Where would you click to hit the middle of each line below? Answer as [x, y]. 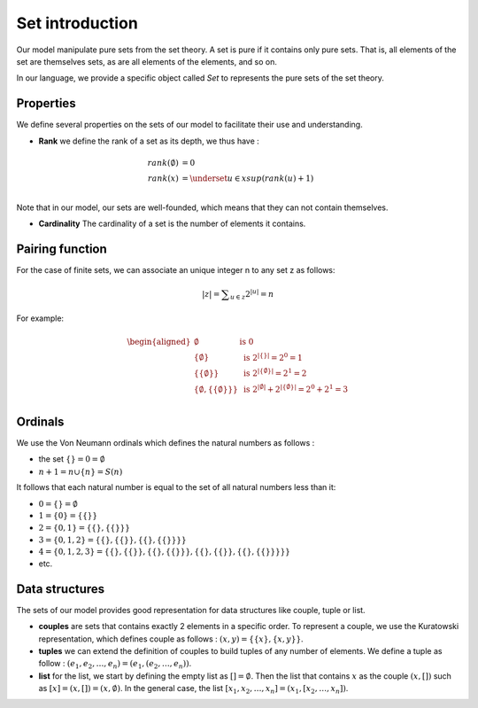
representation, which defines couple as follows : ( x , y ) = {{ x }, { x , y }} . [171, 639]
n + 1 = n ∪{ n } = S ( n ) [81, 471]
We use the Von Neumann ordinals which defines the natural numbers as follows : [166, 443]
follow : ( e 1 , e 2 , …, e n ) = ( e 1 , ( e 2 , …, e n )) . [115, 665]
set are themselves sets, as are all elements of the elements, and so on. [147, 61]
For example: [40, 318]
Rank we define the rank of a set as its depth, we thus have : [149, 141]
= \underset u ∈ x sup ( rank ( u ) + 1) [248, 178]
